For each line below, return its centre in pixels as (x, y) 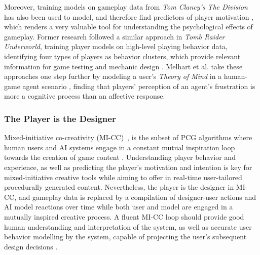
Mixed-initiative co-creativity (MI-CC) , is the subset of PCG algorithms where (128, 137)
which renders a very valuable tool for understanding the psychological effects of (128, 27)
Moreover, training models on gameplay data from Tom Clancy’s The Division (126, 7)
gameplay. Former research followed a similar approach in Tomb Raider (115, 36)
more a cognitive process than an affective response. (85, 96)
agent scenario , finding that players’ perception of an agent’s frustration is (139, 86)
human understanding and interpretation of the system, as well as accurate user (128, 226)
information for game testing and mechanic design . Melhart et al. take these (123, 66)
